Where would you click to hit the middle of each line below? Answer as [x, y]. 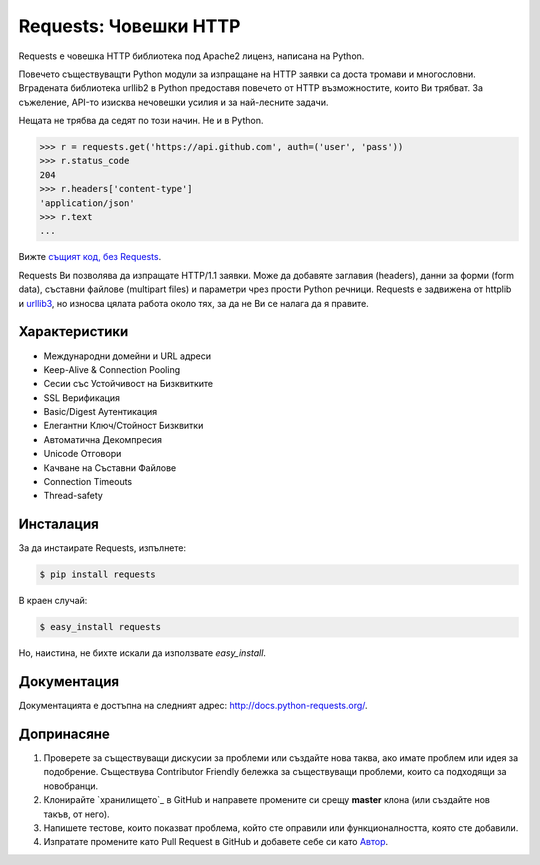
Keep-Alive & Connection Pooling [111, 369]
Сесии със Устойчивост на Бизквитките [128, 384]
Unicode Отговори [82, 454]
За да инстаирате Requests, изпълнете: [102, 548]
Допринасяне [64, 733]
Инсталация [58, 524]
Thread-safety [73, 496]
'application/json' [87, 203]
